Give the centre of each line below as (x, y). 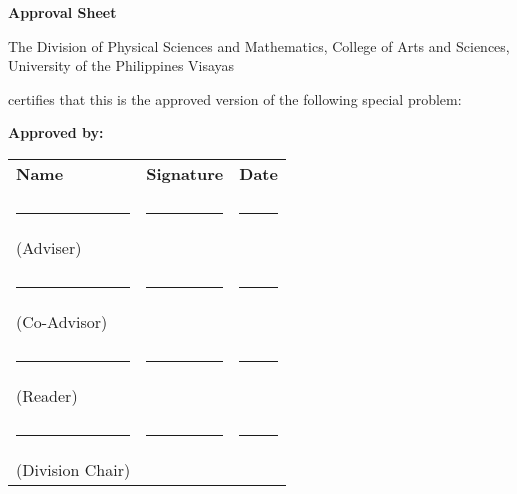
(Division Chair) (73, 469)
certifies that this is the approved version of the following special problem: (235, 98)
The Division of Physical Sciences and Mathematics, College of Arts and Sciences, (259, 45)
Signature (185, 173)
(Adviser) (49, 247)
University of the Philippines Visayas (121, 65)
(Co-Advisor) (62, 321)
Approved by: (56, 132)
